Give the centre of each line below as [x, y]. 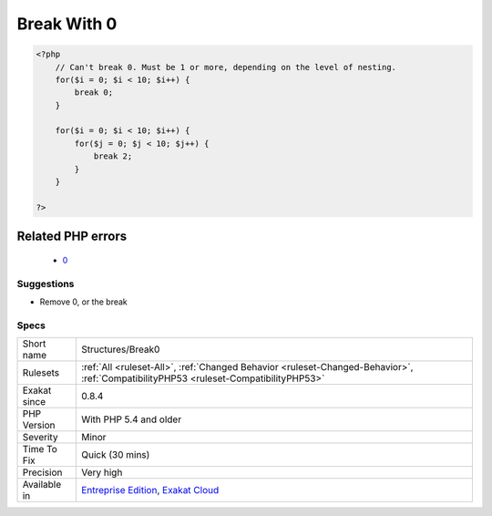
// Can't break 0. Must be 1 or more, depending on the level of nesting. [225, 67]
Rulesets [41, 373]
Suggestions [46, 284]
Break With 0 [67, 24]
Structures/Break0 [120, 349]
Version [39, 426]
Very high [102, 472]
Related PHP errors [72, 237]
